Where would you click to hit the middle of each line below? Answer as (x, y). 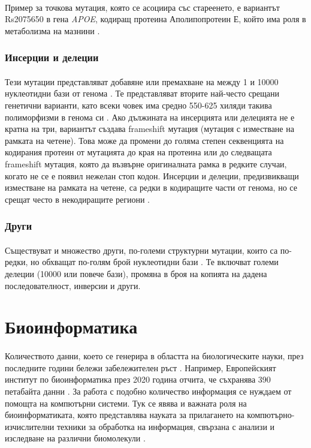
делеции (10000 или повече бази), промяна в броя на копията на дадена (136, 273)
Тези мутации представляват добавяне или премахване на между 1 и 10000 (142, 81)
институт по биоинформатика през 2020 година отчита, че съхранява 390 (138, 379)
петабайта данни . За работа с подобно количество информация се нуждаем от (148, 391)
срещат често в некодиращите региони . (78, 199)
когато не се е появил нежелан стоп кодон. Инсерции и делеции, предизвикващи (152, 175)
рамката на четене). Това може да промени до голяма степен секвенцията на (144, 140)
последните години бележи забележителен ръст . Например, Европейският (141, 367)
